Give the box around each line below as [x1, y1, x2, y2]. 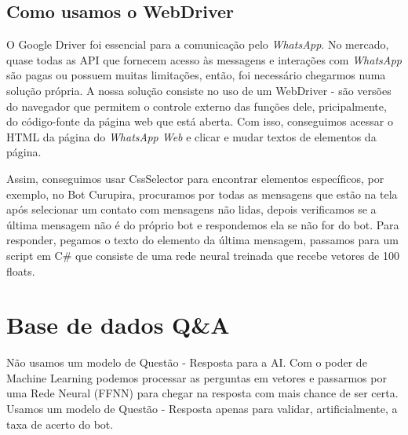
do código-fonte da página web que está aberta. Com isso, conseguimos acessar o [6, 113, 393, 130]
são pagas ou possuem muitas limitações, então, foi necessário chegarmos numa [6, 67, 386, 83]
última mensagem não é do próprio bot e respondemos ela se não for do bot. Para [6, 216, 399, 232]
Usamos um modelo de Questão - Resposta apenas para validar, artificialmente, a [6, 400, 398, 417]
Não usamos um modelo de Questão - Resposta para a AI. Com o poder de [6, 354, 367, 371]
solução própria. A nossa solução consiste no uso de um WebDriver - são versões [6, 82, 392, 98]
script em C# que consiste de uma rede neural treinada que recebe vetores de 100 [6, 247, 399, 263]
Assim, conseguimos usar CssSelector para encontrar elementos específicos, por [6, 170, 384, 186]
